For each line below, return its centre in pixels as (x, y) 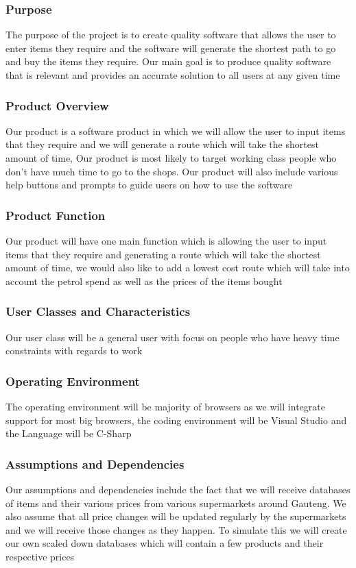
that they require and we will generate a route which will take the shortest (162, 144)
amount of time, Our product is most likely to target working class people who (171, 158)
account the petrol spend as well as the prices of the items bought (144, 281)
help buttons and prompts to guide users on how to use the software (149, 185)
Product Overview (57, 105)
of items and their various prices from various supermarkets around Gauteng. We (176, 503)
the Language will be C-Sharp (69, 433)
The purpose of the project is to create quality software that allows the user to (171, 35)
